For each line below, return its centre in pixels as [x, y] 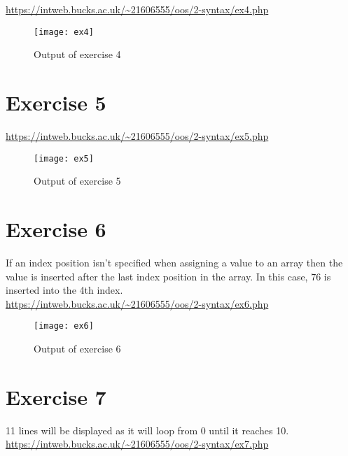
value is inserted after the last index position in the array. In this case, [157, 276]
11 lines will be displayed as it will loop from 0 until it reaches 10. [147, 430]
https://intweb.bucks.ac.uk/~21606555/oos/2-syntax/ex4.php [137, 9]
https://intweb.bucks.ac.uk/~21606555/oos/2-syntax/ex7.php [137, 444]
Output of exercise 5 [77, 181]
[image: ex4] [64, 32]
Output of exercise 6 [77, 348]
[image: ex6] [64, 326]
